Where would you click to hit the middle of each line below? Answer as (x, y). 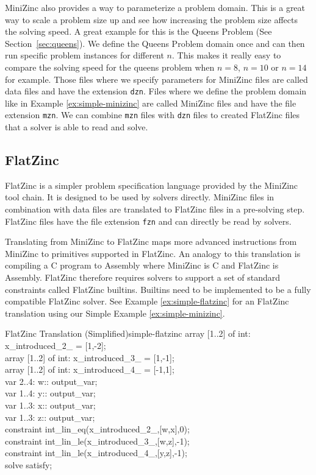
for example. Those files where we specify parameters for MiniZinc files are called (156, 79)
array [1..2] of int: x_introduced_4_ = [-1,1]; (90, 369)
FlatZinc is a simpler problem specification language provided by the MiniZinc (152, 185)
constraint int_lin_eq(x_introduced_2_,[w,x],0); (97, 429)
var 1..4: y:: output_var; (50, 393)
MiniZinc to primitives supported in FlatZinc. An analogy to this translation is (153, 253)
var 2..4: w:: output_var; (51, 381)
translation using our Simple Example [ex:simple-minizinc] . (115, 313)
